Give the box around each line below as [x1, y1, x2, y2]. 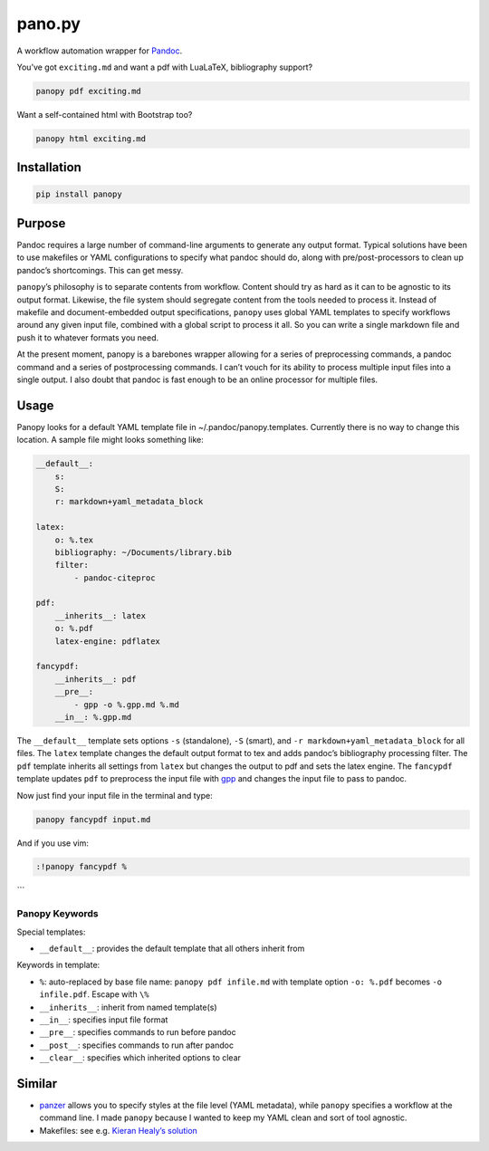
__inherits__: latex [54, 610, 147, 620]
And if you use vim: [16, 838, 90, 849]
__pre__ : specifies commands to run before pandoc [39, 1027, 236, 1038]
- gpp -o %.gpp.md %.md [73, 699, 180, 710]
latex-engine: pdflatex [54, 636, 160, 647]
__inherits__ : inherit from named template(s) [39, 1002, 217, 1012]
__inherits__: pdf [54, 674, 137, 684]
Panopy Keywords [16, 907, 99, 920]
